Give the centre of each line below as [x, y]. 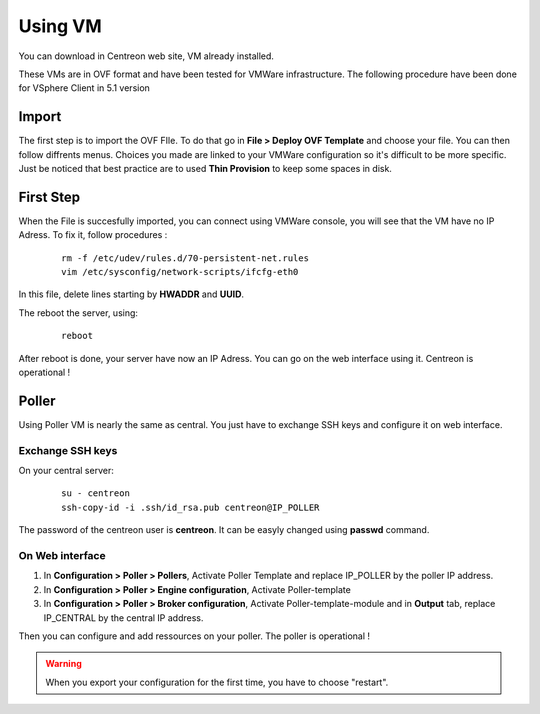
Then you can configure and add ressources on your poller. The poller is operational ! [194, 636]
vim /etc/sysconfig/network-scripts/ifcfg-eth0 [180, 272]
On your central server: [66, 471]
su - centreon [95, 493]
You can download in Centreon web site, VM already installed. [146, 56]
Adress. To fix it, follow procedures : [93, 235]
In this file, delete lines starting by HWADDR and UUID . [131, 294]
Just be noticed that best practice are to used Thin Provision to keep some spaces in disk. [205, 169]
